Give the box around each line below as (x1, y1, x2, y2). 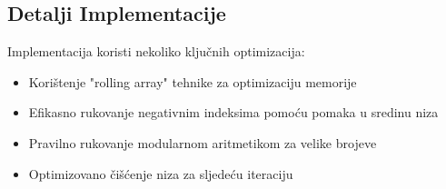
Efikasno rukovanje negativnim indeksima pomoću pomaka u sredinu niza (28, 103, 439, 122)
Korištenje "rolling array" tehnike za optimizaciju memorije (28, 72, 357, 91)
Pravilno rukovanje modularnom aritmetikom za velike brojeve (28, 133, 377, 152)
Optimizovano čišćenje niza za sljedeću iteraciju (28, 164, 293, 183)
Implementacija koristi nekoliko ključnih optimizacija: (7, 42, 305, 61)
